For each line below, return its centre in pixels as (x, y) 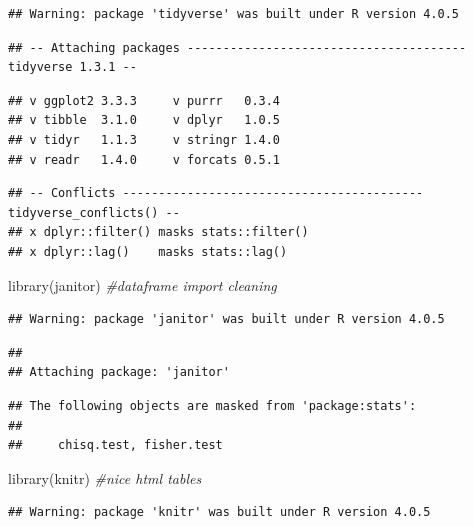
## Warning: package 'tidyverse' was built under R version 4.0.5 (234, 14)
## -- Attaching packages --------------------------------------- (237, 47)
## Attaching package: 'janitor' (119, 372)
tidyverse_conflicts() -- (94, 212)
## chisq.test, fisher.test (115, 445)
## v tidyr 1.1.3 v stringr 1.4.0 (144, 139)
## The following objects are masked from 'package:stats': (212, 405)
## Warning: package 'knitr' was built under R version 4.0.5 (219, 512)
